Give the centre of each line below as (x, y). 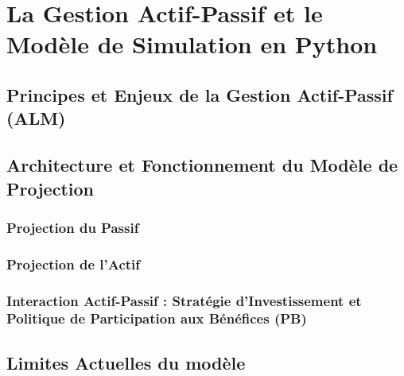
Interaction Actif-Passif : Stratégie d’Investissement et (184, 300)
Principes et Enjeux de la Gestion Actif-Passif (200, 94)
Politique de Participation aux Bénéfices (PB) (157, 318)
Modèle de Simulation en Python (192, 44)
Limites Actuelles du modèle (126, 362)
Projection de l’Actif (74, 264)
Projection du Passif (73, 227)
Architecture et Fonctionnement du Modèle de (202, 165)
